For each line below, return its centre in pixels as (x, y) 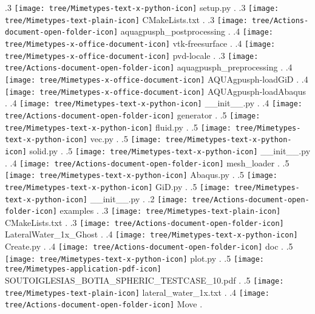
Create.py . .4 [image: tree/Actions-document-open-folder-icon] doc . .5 (149, 246)
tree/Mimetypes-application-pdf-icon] (83, 269)
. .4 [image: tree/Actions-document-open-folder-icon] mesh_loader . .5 (147, 162)
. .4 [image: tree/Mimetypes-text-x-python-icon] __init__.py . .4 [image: (154, 103)
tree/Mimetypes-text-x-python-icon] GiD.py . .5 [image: (118, 186)
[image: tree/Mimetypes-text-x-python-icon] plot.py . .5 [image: (135, 258)
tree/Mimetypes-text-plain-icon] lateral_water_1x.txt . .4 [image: (137, 292)
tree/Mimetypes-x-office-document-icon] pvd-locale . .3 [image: (132, 55)
